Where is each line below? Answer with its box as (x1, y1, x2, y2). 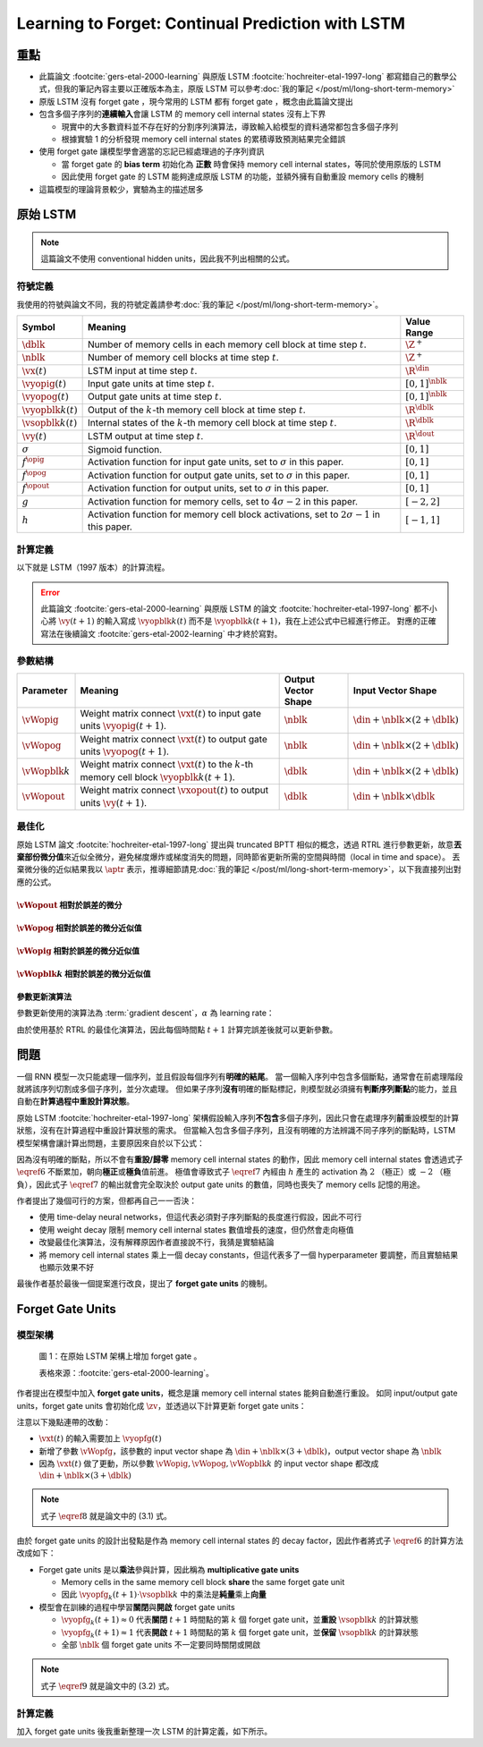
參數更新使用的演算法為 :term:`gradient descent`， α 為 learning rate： (16, 1007, 275, 1019)
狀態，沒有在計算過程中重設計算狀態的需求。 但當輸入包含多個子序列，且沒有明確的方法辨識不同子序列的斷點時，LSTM (16, 1125, 456, 1136)
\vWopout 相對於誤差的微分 (16, 899, 123, 910)
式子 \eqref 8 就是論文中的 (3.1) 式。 (40, 1510, 172, 1521)
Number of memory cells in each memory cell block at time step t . (88, 338, 367, 351)
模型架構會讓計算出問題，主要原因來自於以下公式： (16, 1137, 205, 1149)
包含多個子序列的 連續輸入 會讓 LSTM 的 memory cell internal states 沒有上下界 (38, 108, 326, 120)
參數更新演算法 (16, 991, 72, 1002)
